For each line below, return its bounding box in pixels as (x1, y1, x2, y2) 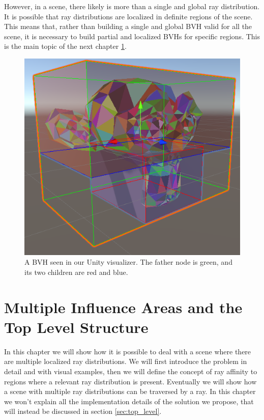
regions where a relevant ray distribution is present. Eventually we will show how (4, 376, 257, 386)
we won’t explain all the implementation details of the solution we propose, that (4, 396, 254, 406)
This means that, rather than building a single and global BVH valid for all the (4, 21, 252, 32)
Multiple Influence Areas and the (4, 296, 243, 317)
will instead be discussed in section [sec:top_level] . (4, 406, 162, 416)
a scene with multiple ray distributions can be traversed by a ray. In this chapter (4, 386, 256, 397)
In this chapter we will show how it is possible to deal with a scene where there (4, 346, 251, 356)
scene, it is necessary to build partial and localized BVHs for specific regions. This (4, 31, 260, 41)
